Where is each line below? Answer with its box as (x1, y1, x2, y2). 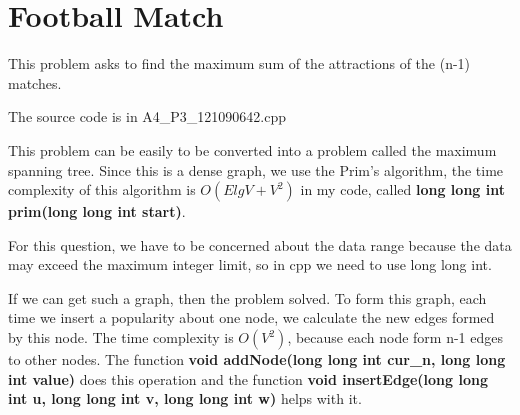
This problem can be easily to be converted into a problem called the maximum (8, 139, 497, 160)
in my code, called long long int (300, 179, 505, 200)
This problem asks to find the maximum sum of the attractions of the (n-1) (8, 53, 471, 74)
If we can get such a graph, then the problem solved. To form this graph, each (8, 287, 487, 308)
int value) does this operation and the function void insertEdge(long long (8, 368, 488, 389)
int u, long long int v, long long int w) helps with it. (8, 388, 362, 409)
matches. (8, 72, 62, 93)
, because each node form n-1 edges (287, 327, 503, 348)
